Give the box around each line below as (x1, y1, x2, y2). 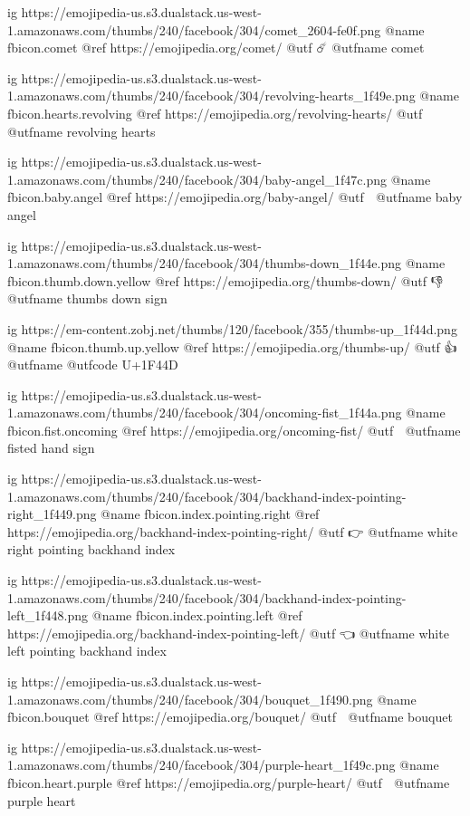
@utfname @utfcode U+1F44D (7, 355, 178, 374)
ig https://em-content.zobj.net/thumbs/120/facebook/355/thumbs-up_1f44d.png (7, 319, 457, 338)
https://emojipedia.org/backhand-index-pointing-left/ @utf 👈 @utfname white (7, 623, 449, 642)
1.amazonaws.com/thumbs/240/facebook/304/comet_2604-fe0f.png (7, 20, 381, 39)
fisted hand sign (7, 438, 95, 457)
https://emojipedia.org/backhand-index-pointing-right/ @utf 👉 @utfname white (7, 522, 458, 541)
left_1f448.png (7, 606, 89, 625)
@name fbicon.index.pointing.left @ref (91, 606, 302, 625)
